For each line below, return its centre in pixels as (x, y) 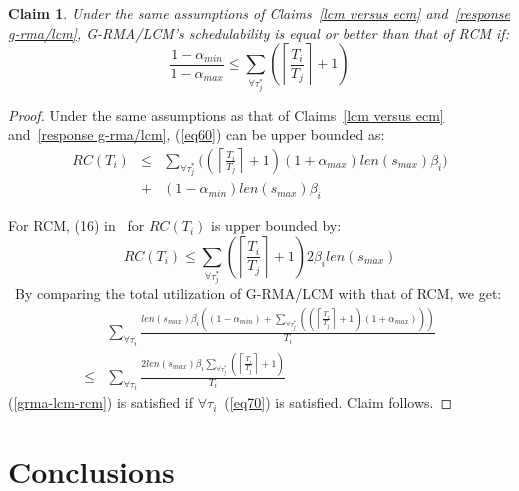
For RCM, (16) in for (76, 225)
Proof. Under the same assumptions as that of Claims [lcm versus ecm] (226, 114)
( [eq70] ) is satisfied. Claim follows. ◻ (338, 402)
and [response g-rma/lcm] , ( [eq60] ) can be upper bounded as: (196, 134)
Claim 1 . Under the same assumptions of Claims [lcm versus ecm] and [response (259, 13)
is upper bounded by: (276, 225)
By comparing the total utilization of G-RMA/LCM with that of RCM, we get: (258, 293)
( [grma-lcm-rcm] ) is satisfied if (101, 402)
